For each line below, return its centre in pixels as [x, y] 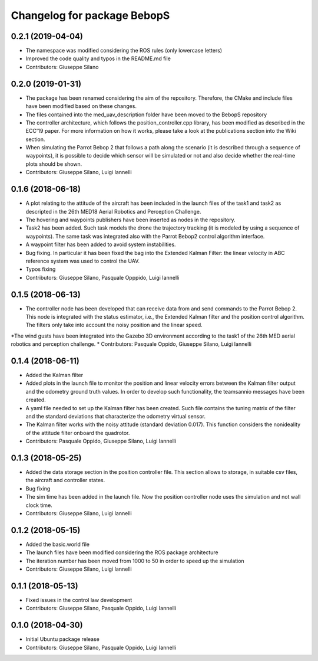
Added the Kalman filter [54, 375]
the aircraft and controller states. [65, 480]
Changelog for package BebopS [90, 15]
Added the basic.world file [57, 544]
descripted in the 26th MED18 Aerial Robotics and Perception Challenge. [113, 211]
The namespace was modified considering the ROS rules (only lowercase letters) [124, 51]
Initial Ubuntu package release [63, 639]
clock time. [39, 505]
